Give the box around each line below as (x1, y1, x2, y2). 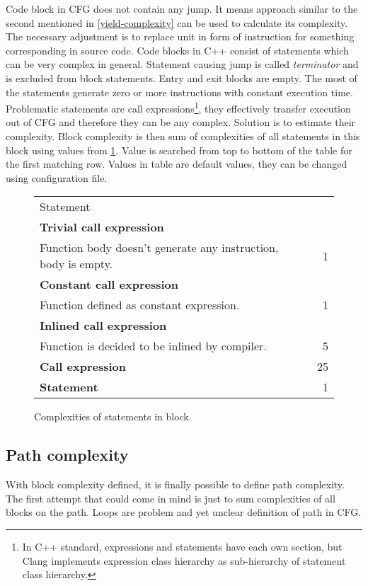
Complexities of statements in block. (34, 409, 192, 424)
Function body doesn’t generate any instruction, (40, 239, 279, 256)
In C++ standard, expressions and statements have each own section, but (22, 539, 343, 553)
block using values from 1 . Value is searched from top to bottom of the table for (6, 142, 352, 157)
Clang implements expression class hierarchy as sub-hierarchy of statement (22, 553, 346, 568)
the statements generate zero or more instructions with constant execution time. (6, 84, 353, 99)
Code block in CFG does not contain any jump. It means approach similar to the (6, 1, 358, 16)
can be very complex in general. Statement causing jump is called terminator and (6, 57, 359, 71)
